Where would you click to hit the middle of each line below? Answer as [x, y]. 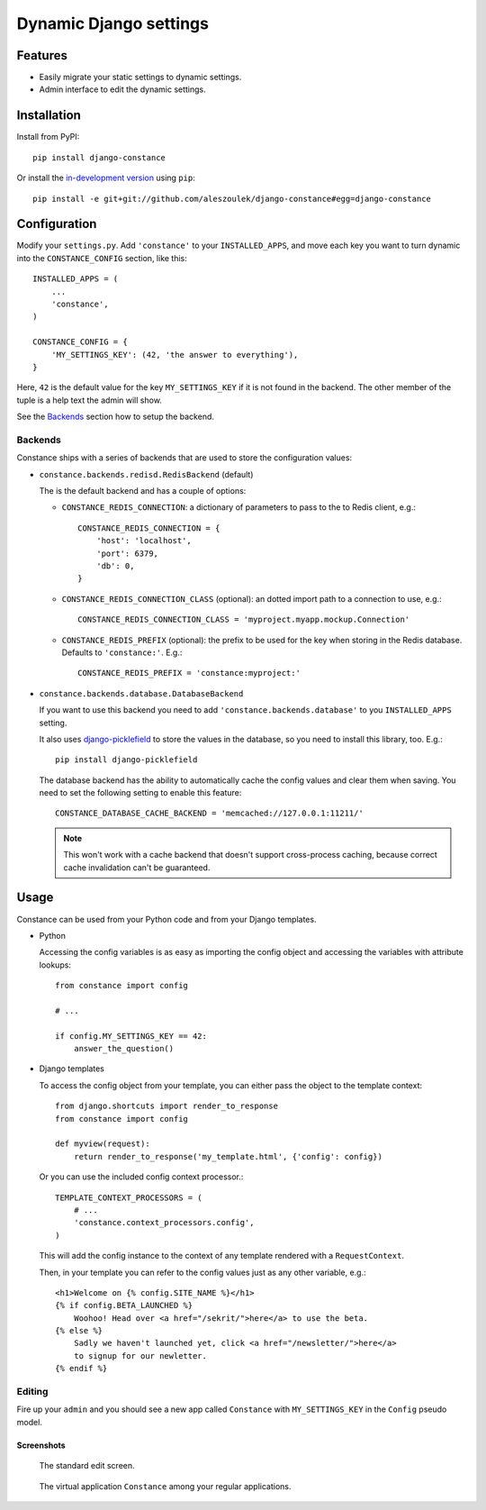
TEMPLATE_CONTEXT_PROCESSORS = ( [129, 1197]
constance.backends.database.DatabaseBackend [141, 693]
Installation [49, 116]
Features [42, 55]
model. [29, 1422]
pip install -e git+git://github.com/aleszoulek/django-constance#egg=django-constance [232, 199]
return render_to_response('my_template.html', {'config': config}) [228, 1156]
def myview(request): [103, 1144]
